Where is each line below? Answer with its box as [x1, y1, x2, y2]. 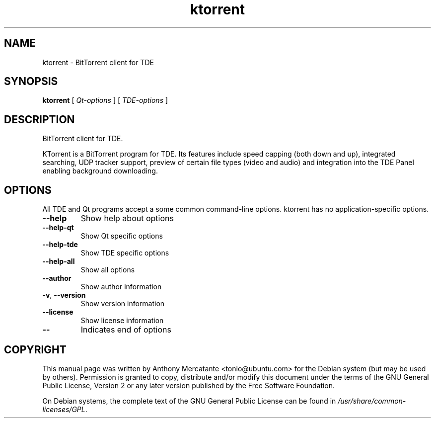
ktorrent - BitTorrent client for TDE [42, 58, 154, 67]
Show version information [80, 299, 165, 308]
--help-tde [42, 240, 78, 249]
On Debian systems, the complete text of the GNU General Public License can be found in [42, 396, 336, 405]
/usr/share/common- [338, 396, 406, 405]
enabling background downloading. [42, 167, 158, 175]
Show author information [80, 282, 162, 291]
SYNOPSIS [4, 75, 58, 88]
